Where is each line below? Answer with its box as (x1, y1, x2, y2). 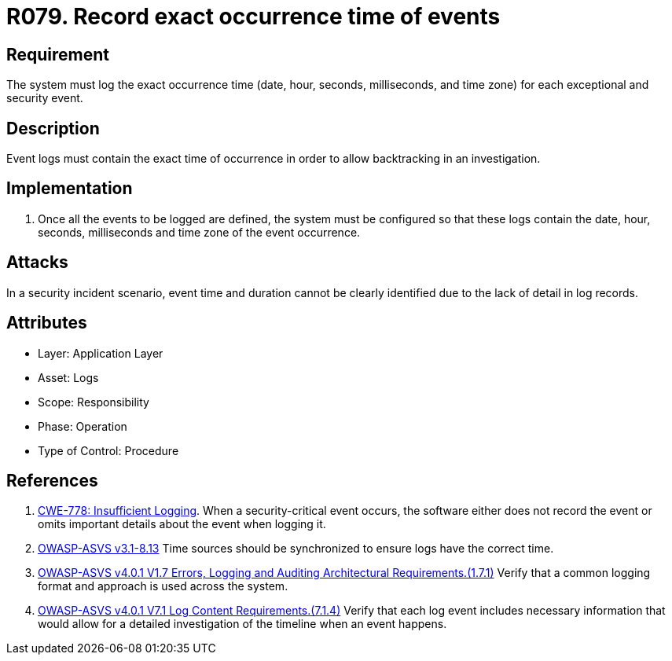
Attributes (6, 313, 87, 333)
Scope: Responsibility (38, 395, 149, 409)
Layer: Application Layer (38, 346, 163, 360)
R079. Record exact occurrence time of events (6, 3, 501, 30)
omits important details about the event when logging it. (38, 517, 326, 531)
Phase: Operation (38, 419, 127, 433)
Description (6, 118, 100, 138)
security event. (6, 91, 83, 105)
